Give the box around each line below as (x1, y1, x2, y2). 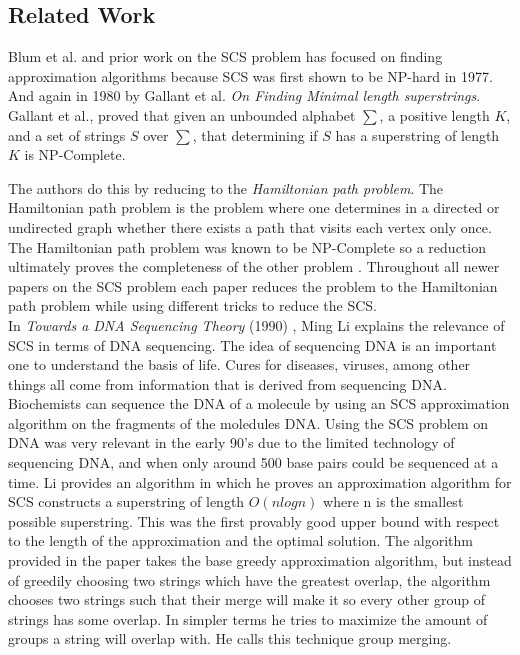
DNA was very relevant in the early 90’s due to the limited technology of (8, 432, 455, 453)
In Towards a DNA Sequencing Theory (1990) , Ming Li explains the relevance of (8, 314, 505, 335)
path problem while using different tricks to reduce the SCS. (8, 295, 377, 316)
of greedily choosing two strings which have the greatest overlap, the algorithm (8, 569, 491, 590)
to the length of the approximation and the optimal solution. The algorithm (8, 530, 473, 551)
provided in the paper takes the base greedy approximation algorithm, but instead (8, 550, 512, 571)
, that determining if (192, 124, 318, 145)
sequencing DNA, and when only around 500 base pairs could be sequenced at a (8, 452, 499, 473)
